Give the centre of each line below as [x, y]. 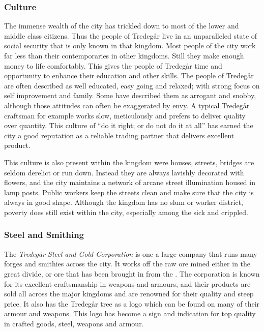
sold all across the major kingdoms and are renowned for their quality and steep [129, 294]
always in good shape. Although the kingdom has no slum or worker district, [124, 202]
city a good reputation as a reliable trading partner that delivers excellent [119, 135]
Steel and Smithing [44, 235]
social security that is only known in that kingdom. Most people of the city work [130, 46]
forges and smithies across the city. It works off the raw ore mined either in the [127, 264]
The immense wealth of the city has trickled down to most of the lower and [122, 26]
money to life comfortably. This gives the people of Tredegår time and [113, 65]
